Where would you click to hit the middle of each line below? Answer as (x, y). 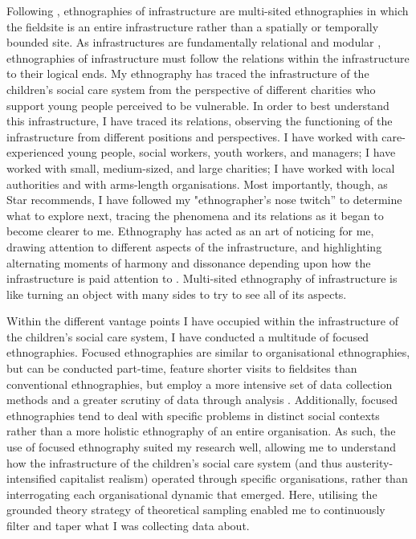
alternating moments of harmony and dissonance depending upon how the (189, 262)
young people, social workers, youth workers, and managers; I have (232, 152)
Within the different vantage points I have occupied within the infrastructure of (203, 321)
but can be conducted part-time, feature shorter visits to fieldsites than (182, 368)
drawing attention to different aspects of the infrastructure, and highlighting (194, 246)
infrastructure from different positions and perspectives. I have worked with (192, 136)
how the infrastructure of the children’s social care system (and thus (174, 462)
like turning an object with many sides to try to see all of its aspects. (177, 294)
